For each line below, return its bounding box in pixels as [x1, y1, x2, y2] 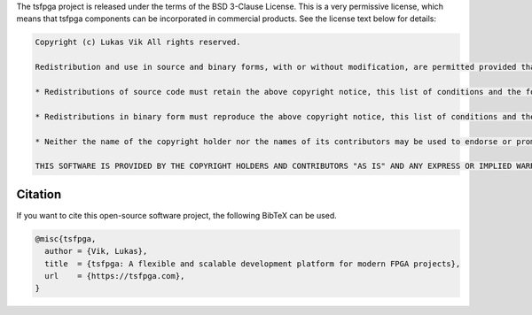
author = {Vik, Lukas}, [44, 246, 148, 257]
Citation [16, 187, 62, 202]
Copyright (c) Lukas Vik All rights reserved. [35, 37, 241, 48]
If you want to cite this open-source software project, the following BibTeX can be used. [16, 210, 337, 220]
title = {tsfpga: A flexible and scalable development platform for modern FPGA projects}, [44, 258, 461, 269]
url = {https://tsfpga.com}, [44, 271, 185, 280]
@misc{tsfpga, [35, 234, 97, 243]
